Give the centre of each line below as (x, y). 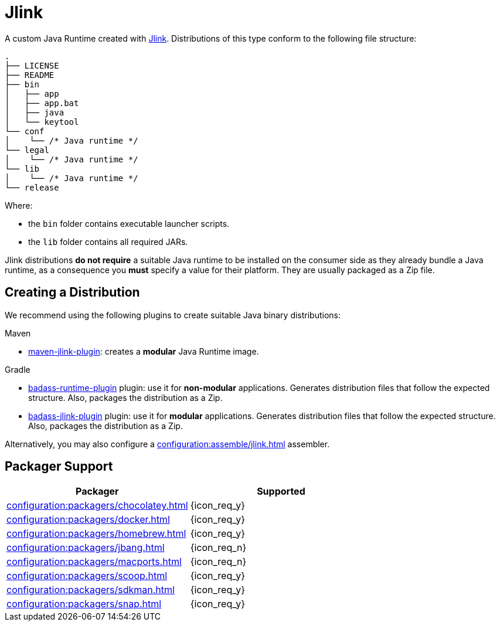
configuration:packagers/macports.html (94, 562)
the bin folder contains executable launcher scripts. (129, 223)
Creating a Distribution (72, 292)
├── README (30, 75)
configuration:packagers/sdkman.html (91, 590)
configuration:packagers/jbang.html (86, 548)
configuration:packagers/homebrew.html (96, 534)
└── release (32, 187)
